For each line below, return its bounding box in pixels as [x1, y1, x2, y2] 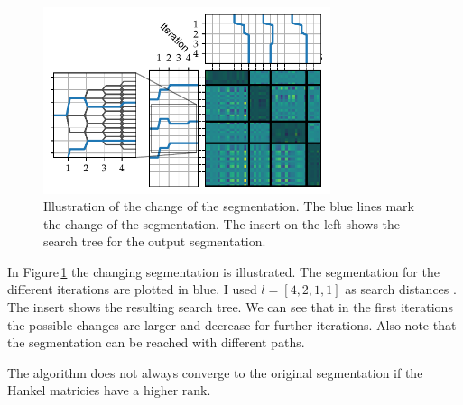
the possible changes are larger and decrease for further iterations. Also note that [7, 315, 457, 334]
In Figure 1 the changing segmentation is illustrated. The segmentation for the [7, 262, 440, 281]
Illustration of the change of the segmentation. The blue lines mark [43, 197, 414, 216]
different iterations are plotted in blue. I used [7, 280, 257, 299]
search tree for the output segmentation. [43, 232, 266, 251]
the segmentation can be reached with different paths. [7, 333, 305, 352]
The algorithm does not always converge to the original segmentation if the [7, 363, 423, 382]
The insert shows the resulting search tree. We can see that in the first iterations [7, 298, 453, 317]
